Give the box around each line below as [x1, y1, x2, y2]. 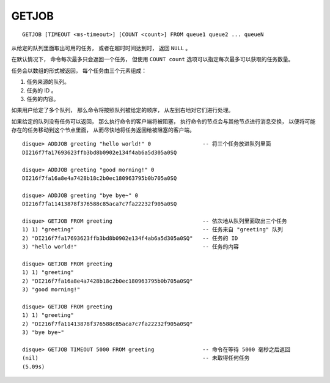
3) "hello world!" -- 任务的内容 [22, 244, 240, 250]
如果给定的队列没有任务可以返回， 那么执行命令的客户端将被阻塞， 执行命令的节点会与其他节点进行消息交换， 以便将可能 [11, 117, 316, 125]
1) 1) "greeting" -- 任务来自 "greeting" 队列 [22, 226, 284, 233]
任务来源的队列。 [26, 78, 70, 86]
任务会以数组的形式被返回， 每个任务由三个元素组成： [11, 67, 147, 74]
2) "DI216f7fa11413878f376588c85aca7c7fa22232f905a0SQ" [22, 320, 193, 327]
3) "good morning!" [22, 286, 81, 293]
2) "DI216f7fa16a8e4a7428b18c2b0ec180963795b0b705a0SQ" [22, 277, 193, 284]
